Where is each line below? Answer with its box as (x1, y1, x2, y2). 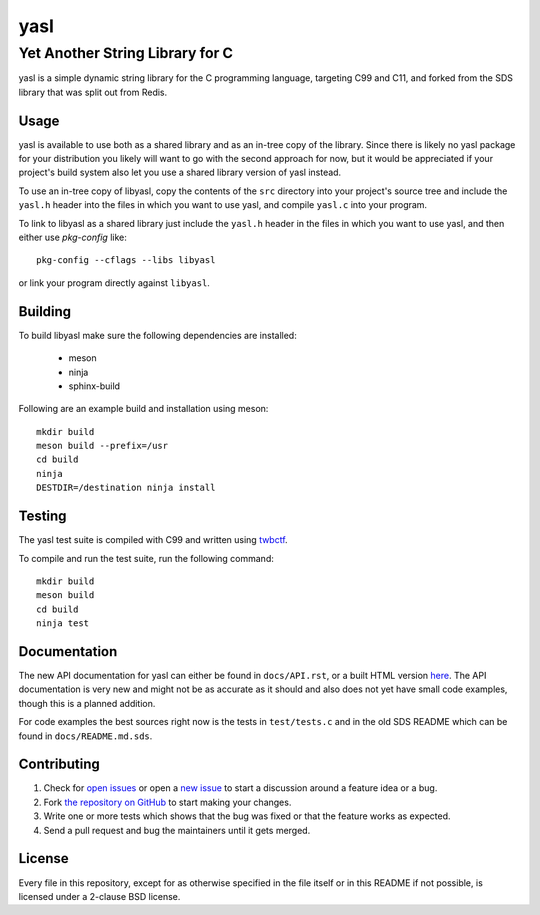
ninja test (36, 618, 90, 629)
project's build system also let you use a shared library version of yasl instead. (18, 166, 342, 179)
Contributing (18, 756, 100, 773)
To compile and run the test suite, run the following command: (18, 552, 274, 564)
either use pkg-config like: (18, 231, 127, 244)
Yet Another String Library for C (18, 44, 234, 62)
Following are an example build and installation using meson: (18, 403, 269, 415)
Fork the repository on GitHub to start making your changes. (43, 796, 292, 808)
